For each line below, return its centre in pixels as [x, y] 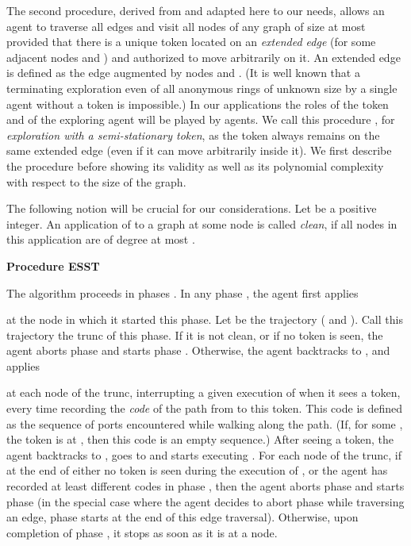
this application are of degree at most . [101, 239]
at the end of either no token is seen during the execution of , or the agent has [197, 470]
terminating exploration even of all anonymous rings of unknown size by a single [202, 88]
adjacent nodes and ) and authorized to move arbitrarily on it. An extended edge [204, 57]
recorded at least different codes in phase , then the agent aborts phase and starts [205, 486]
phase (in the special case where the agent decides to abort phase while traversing [205, 501]
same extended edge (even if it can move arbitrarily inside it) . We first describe [199, 150]
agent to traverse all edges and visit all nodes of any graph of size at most [186, 26]
